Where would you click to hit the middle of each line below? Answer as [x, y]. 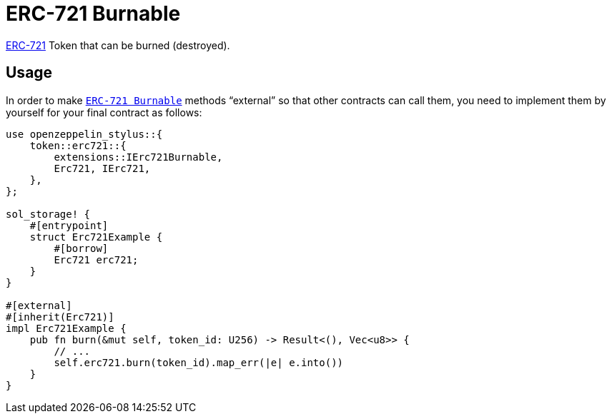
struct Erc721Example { [96, 237]
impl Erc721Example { [66, 328]
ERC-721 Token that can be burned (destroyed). [118, 45]
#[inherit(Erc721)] [60, 317]
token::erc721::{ [78, 145]
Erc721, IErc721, [102, 168]
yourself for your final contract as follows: [104, 112]
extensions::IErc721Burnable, [138, 157]
